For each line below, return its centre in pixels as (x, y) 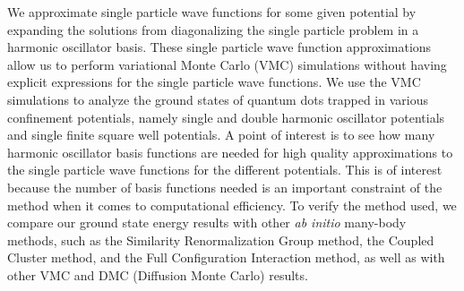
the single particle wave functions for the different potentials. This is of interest (225, 170)
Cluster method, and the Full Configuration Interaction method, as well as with (226, 257)
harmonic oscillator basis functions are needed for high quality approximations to (230, 152)
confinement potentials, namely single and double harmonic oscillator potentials (226, 117)
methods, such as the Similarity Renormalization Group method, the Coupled (221, 240)
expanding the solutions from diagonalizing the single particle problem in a (213, 29)
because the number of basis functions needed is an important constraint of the (225, 187)
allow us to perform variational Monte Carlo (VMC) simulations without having (227, 64)
